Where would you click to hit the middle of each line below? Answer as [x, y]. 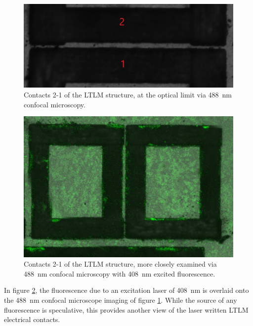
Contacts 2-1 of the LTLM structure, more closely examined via [120, 264]
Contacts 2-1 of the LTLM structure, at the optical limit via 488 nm [128, 94]
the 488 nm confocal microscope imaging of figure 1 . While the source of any [121, 300]
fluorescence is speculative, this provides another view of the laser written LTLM [126, 309]
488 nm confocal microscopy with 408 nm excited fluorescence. [120, 273]
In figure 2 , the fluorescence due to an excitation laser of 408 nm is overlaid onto [126, 290]
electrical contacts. [32, 319]
